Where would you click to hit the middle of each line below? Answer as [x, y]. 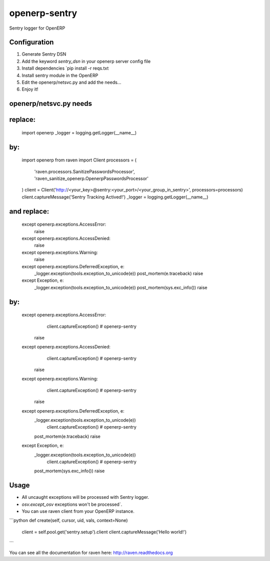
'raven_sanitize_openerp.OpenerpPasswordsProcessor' [91, 178]
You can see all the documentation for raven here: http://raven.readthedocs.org [91, 552]
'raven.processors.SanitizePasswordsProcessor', [84, 171]
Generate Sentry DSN [44, 54]
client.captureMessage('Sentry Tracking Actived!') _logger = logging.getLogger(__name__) [115, 197]
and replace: [29, 211]
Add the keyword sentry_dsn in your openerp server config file [86, 61]
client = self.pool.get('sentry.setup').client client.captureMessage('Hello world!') [104, 532]
